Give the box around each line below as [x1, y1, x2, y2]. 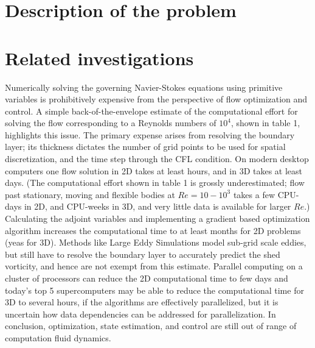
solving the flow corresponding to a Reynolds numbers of [5, 116, 216, 129]
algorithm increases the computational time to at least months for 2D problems [5, 224, 301, 236]
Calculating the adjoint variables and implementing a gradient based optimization [5, 212, 310, 225]
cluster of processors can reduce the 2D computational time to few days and [5, 272, 288, 284]
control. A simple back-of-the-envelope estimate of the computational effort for [5, 104, 298, 117]
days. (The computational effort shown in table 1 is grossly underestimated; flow [5, 176, 305, 189]
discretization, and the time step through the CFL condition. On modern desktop [5, 152, 309, 165]
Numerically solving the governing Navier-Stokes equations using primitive [5, 80, 283, 93]
